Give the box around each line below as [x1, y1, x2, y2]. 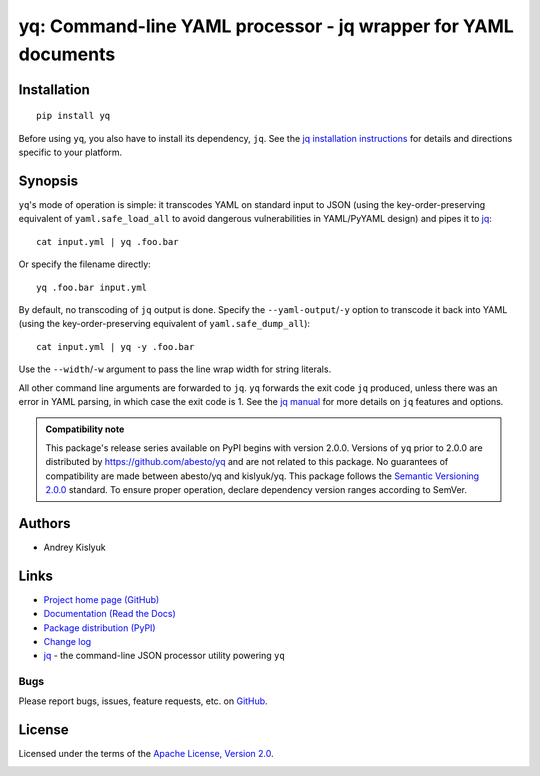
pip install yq [36, 110, 111, 122]
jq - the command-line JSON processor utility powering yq [43, 650, 285, 662]
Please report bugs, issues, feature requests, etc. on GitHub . [18, 695, 269, 707]
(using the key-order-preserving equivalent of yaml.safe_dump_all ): [18, 318, 310, 330]
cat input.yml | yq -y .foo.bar [36, 341, 195, 352]
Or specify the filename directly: [18, 258, 152, 270]
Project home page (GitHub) [43, 593, 160, 605]
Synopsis [18, 172, 79, 189]
